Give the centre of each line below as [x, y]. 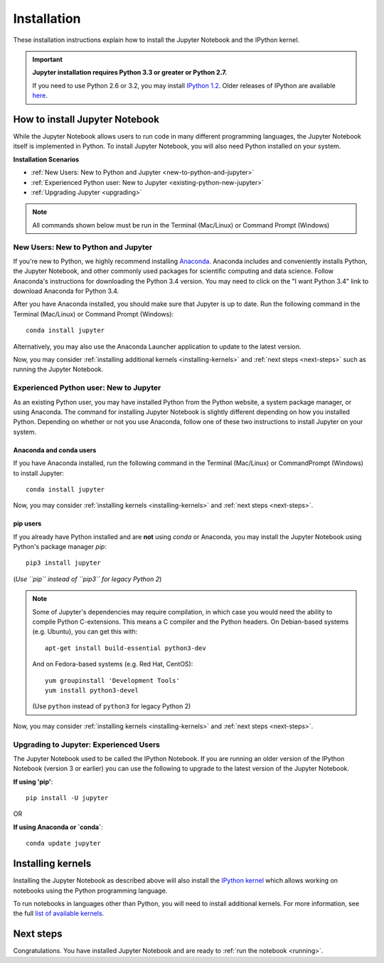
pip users [27, 523]
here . [40, 95]
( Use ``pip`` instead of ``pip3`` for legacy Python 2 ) [87, 579]
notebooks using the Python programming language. [90, 890]
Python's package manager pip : [60, 547]
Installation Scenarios [46, 159]
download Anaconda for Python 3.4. [66, 291]
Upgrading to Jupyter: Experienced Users [86, 745]
